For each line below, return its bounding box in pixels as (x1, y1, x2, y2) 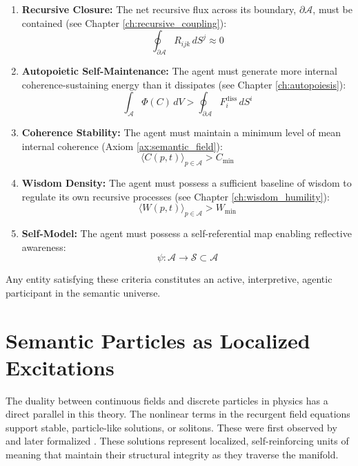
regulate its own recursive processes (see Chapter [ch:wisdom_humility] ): (21, 189, 330, 203)
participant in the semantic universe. (6, 285, 161, 299)
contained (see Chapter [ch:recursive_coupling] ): (21, 15, 227, 30)
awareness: (21, 239, 66, 254)
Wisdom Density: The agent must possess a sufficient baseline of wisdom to (21, 175, 352, 189)
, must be (312, 2, 352, 16)
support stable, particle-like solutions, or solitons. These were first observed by (6, 420, 337, 434)
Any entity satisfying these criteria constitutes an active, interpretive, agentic (6, 272, 332, 286)
